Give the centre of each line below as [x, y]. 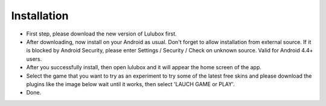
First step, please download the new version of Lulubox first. [102, 34]
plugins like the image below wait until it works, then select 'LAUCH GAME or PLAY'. [130, 84]
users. [34, 59]
